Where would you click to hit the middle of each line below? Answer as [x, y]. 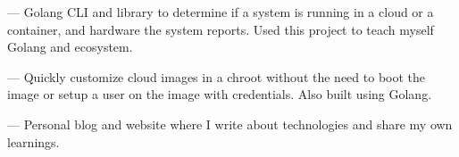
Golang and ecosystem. [70, 47]
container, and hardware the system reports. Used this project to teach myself [221, 29]
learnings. [33, 141]
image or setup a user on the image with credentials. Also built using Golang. [220, 94]
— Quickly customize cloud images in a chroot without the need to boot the [217, 76]
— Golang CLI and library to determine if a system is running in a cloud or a [221, 12]
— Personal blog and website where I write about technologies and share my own [230, 124]
